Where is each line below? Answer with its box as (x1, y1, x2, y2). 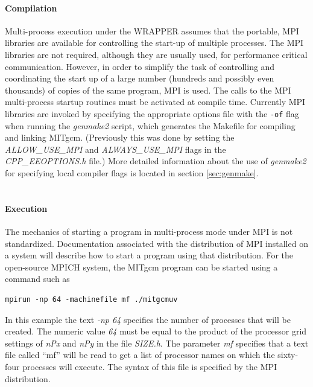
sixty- (277, 348, 299, 361)
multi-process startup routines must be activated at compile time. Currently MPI (5, 95, 306, 108)
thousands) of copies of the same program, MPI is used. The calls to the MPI (5, 83, 291, 96)
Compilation (5, 1, 57, 14)
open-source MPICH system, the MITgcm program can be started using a (5, 260, 278, 273)
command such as (5, 272, 70, 285)
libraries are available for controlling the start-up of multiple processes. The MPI (5, 36, 304, 49)
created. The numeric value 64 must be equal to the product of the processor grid (5, 325, 307, 337)
